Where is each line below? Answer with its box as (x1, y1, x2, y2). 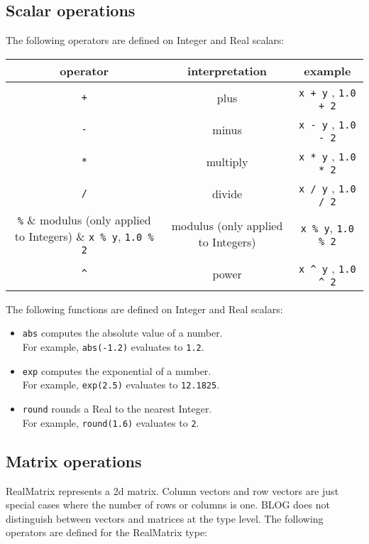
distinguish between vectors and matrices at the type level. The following (6, 511, 324, 526)
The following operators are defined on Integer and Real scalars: (6, 33, 285, 48)
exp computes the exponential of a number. (22, 363, 211, 378)
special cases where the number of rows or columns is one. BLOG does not (6, 497, 330, 512)
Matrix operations (6, 450, 142, 472)
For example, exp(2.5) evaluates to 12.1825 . (22, 377, 220, 392)
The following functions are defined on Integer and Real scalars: (6, 301, 283, 316)
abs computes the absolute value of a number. (22, 325, 223, 340)
